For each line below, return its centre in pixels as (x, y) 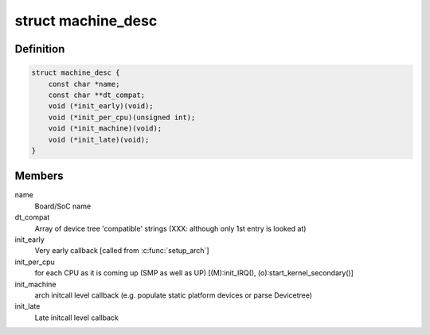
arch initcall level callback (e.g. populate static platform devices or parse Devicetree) (174, 295)
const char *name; (84, 84)
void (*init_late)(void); (99, 140)
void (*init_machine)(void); (105, 129)
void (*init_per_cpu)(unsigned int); (122, 117)
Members (39, 176)
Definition (40, 49)
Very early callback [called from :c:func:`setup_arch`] (122, 251)
